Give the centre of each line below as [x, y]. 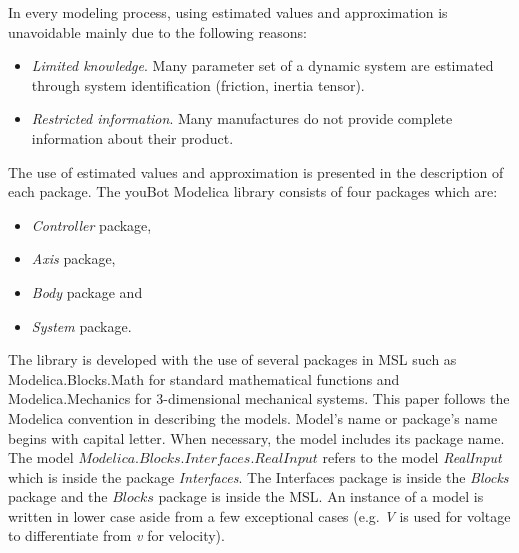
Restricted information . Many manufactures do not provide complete [242, 118]
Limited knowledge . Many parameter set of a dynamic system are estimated [262, 65]
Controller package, [91, 224]
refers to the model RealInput [412, 457]
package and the [58, 496]
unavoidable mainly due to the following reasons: [157, 31]
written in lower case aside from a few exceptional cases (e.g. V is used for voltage [259, 515]
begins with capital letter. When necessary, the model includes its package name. [256, 437]
